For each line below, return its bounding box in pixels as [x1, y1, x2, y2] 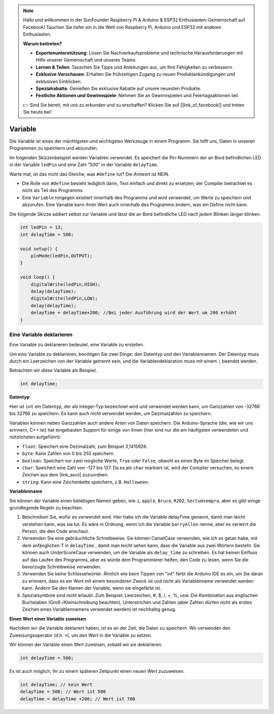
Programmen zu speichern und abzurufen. [9, 145, 98, 151]
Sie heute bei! [23, 109, 52, 115]
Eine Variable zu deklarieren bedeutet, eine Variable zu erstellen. [9, 342, 145, 348]
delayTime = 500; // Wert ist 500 [20, 689, 106, 695]
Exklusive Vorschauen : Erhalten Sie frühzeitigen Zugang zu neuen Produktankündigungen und [36, 71, 235, 77]
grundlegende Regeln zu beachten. [9, 504, 83, 510]
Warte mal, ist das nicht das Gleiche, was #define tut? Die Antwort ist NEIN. [9, 171, 170, 177]
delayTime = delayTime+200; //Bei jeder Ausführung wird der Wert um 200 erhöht [30, 310, 237, 316]
